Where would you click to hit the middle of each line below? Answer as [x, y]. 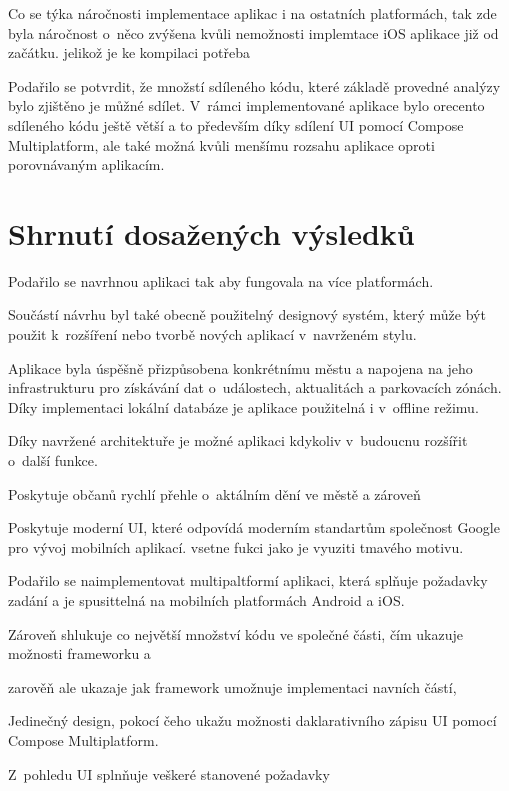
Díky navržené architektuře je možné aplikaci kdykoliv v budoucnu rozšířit [238, 440]
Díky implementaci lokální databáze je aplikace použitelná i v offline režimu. [243, 406]
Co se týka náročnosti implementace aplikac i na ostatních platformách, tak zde [252, 13]
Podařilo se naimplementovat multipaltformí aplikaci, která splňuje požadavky [248, 580]
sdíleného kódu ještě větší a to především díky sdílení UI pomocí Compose [236, 124]
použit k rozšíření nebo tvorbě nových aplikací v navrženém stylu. [212, 334]
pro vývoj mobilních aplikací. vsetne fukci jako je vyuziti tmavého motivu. [236, 546]
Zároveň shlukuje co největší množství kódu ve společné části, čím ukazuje [235, 633]
